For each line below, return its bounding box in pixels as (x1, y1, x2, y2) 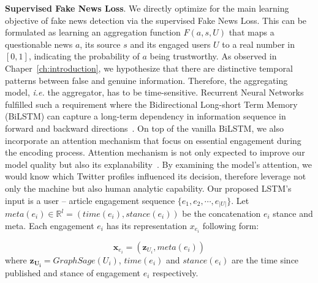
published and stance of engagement (5, 266, 141, 279)
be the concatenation (182, 207, 261, 220)
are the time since (232, 253, 299, 266)
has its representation (106, 219, 187, 232)
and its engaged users (130, 37, 211, 50)
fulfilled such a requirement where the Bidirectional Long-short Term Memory (5, 97, 298, 110)
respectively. (153, 266, 199, 279)
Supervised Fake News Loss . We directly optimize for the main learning (5, 2, 289, 14)
